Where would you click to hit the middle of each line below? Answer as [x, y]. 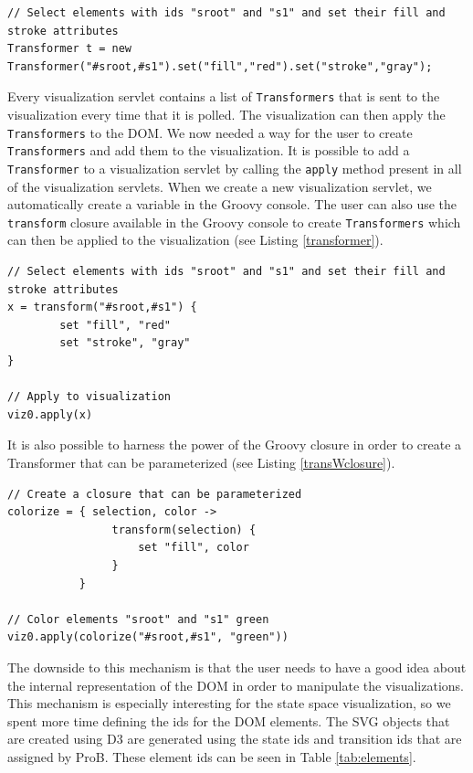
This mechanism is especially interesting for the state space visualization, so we [229, 703]
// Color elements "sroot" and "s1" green [138, 619]
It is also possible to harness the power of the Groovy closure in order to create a [235, 445]
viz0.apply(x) [50, 414]
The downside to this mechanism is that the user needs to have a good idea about [237, 667]
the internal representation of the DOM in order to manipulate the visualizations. [236, 685]
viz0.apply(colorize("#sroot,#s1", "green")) [148, 637]
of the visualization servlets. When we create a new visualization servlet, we [220, 186]
